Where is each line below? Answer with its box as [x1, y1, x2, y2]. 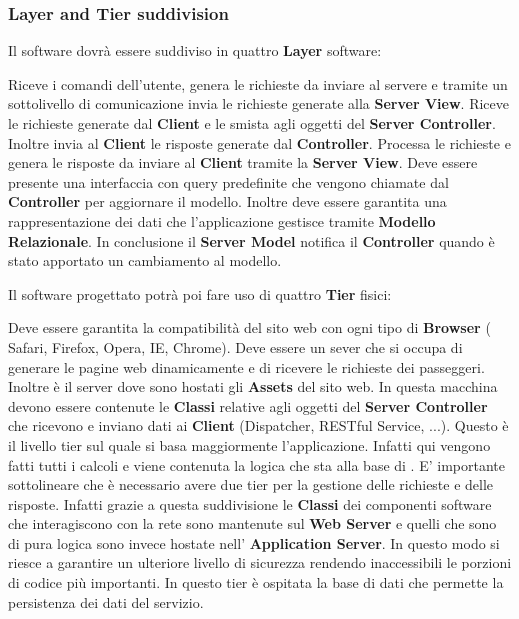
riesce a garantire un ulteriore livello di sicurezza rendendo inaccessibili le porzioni [8, 552, 512, 573]
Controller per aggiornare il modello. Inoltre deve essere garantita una [8, 191, 447, 212]
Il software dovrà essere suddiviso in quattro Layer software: [8, 40, 382, 61]
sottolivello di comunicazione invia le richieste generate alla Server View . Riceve [8, 93, 509, 114]
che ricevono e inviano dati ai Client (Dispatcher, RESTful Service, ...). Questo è [8, 415, 509, 436]
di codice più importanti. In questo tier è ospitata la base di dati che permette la [8, 572, 504, 593]
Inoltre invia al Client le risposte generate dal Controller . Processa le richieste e [8, 132, 511, 153]
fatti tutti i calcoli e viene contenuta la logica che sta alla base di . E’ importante [8, 454, 505, 475]
